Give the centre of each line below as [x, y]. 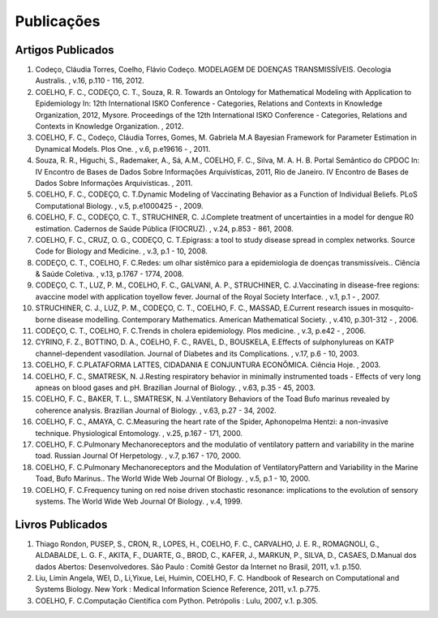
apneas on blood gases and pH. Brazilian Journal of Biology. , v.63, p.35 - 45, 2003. [175, 387]
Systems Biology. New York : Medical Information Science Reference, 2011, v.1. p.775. [178, 590]
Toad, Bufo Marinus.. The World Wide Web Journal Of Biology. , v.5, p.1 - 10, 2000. [173, 478]
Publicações [58, 21]
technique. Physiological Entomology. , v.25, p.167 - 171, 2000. [139, 433]
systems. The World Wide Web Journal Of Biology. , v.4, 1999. [139, 501]
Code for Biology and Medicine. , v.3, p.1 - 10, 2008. [122, 251]
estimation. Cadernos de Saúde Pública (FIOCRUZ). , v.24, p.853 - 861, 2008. [164, 228]
